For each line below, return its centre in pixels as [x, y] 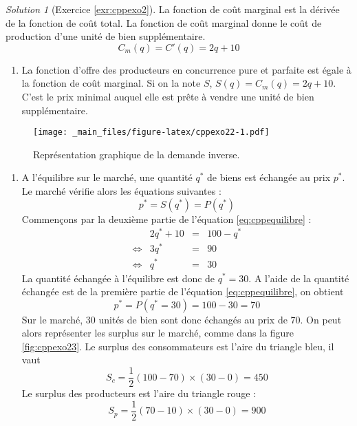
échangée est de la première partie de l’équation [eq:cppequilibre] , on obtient [183, 291]
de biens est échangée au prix [269, 177]
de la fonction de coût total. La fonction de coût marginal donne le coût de [164, 22]
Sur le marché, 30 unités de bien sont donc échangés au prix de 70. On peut [182, 319]
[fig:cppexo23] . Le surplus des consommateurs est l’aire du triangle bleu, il [178, 346]
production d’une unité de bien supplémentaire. [106, 36]
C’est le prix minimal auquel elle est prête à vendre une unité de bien [168, 96]
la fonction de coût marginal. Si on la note [111, 83]
